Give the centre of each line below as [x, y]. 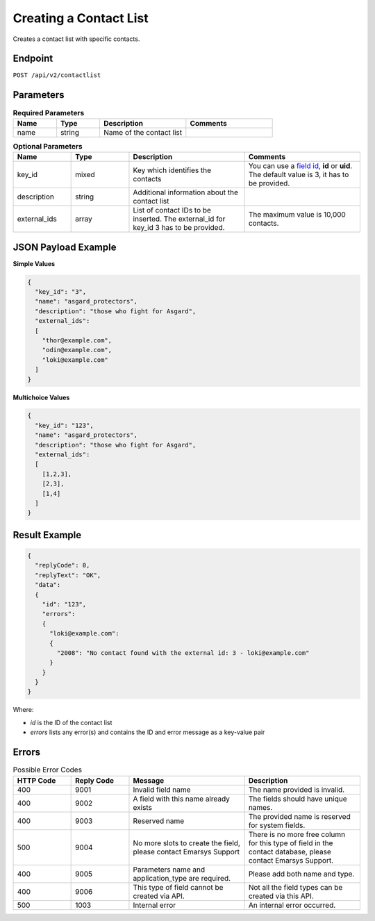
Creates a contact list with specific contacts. [76, 39]
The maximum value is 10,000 [297, 215]
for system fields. [277, 825]
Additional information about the [186, 192]
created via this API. [281, 896]
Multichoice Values [41, 397]
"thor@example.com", [77, 340]
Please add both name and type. [301, 874]
